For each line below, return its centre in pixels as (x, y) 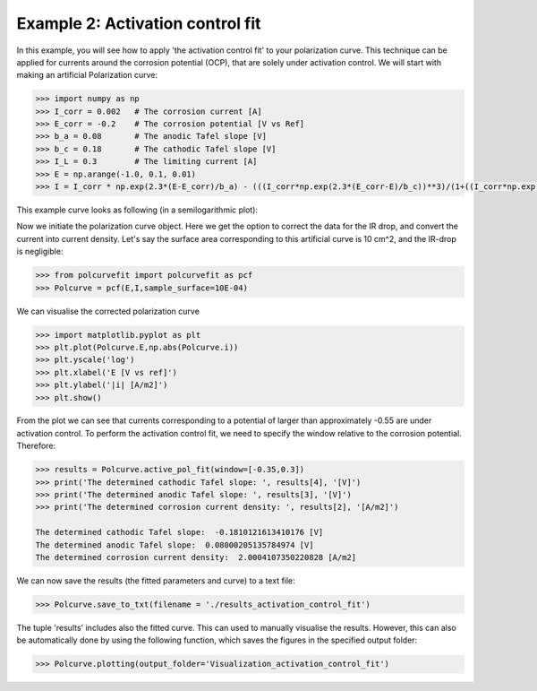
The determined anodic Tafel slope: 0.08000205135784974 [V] (175, 545)
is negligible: (40, 252)
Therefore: (36, 446)
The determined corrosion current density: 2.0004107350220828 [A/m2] (196, 557)
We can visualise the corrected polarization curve (108, 311)
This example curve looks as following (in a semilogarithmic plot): (137, 210)
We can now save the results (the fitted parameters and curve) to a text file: (156, 580)
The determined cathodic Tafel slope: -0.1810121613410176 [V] (179, 532)
